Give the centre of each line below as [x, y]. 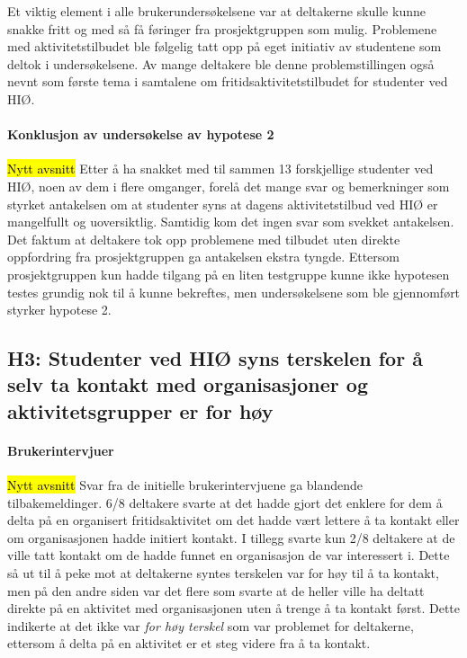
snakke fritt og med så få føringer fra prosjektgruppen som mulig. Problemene [222, 28]
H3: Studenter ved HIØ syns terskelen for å [215, 358]
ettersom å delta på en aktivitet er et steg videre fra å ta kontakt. [189, 643]
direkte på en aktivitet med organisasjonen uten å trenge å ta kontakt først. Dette [234, 608]
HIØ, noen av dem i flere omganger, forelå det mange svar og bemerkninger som [229, 186]
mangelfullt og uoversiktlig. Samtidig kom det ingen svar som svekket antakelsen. [231, 222]
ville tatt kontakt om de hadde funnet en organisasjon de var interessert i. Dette [229, 555]
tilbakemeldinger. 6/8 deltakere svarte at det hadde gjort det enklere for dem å [225, 502]
